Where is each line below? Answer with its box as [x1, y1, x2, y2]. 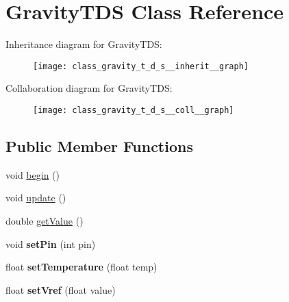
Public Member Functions [5, 136, 193, 157]
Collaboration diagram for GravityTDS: [5, 81, 173, 95]
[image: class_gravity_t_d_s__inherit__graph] [33, 61, 249, 71]
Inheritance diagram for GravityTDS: [5, 37, 162, 51]
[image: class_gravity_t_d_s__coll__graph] [33, 105, 234, 115]
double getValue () [5, 214, 84, 228]
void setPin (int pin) [5, 236, 96, 251]
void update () [5, 190, 66, 205]
